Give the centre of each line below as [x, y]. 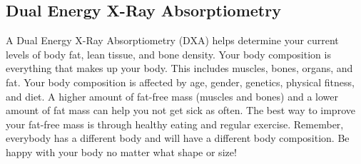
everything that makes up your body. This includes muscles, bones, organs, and [179, 68]
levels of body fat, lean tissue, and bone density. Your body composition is [168, 54]
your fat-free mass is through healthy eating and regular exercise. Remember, [175, 124]
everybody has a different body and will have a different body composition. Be [178, 138]
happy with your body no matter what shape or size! [121, 152]
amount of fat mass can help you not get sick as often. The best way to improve [180, 110]
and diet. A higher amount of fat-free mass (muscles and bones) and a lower [172, 96]
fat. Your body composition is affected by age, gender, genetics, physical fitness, [180, 82]
